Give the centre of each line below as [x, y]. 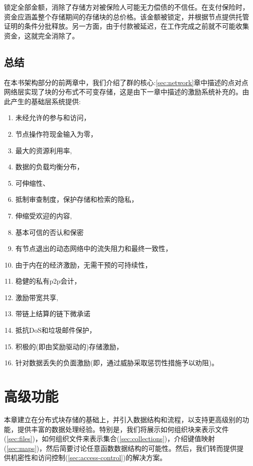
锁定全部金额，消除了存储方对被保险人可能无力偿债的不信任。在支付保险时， [126, 7]
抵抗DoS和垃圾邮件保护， [56, 330]
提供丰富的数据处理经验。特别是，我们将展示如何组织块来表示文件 [123, 429]
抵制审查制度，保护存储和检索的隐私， [77, 199]
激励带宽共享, [37, 297]
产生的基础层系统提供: [45, 101]
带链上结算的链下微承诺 [53, 314]
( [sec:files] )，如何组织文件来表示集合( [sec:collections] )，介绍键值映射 [109, 439]
